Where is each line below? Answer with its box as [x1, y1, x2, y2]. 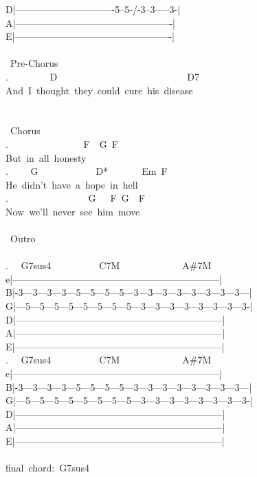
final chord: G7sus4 [5, 460, 90, 475]
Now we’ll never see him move [5, 204, 140, 218]
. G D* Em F [5, 164, 168, 178]
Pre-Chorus [10, 56, 58, 70]
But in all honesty [5, 150, 87, 165]
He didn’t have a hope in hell [5, 177, 138, 191]
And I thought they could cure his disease [5, 83, 193, 97]
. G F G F [5, 191, 145, 205]
